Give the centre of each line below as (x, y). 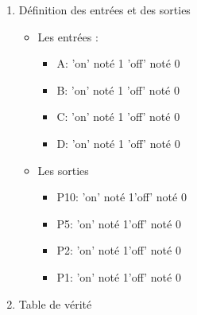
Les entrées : (68, 36)
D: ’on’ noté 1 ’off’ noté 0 (118, 143)
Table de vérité (55, 303)
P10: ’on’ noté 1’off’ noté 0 (122, 197)
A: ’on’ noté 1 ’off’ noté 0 (118, 63)
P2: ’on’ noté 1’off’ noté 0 (119, 250)
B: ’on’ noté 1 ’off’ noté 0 (118, 89)
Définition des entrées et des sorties (104, 10)
